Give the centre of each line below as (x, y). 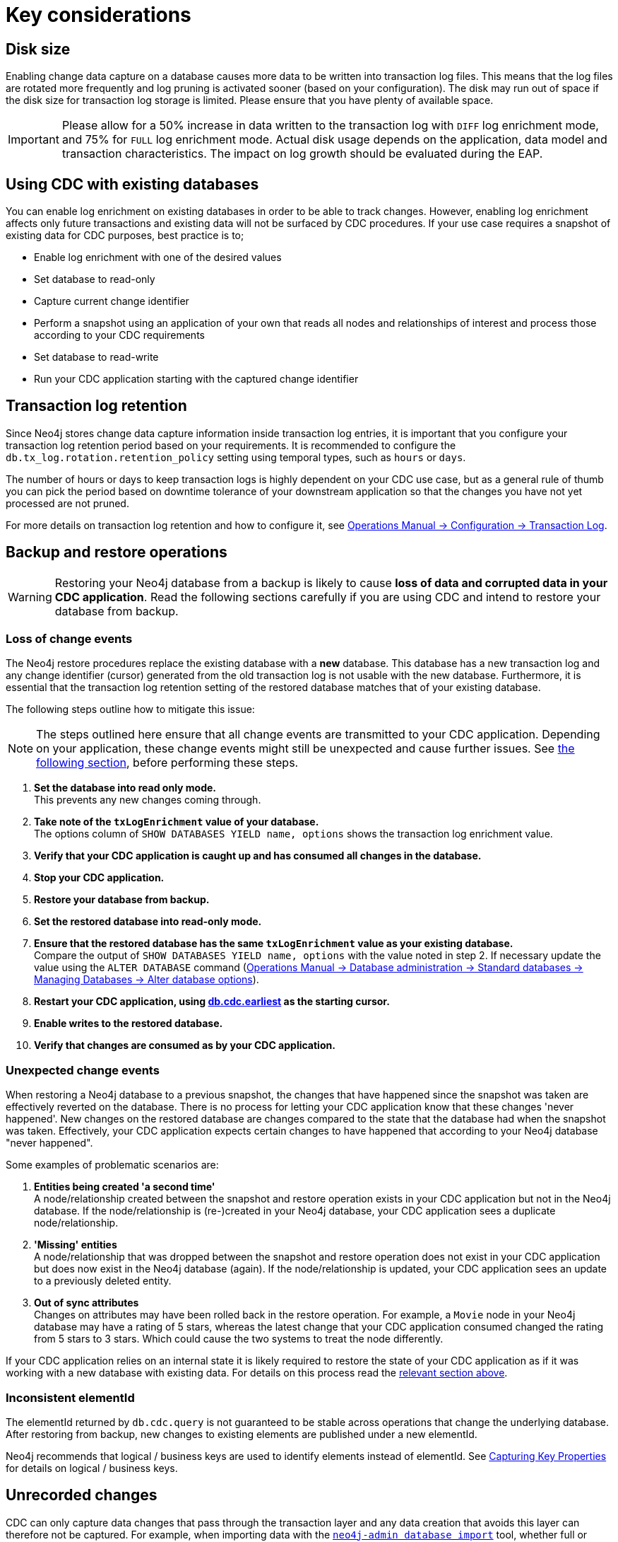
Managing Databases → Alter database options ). (147, 980)
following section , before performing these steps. (167, 763)
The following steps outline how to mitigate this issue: (130, 709)
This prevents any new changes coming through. (148, 800)
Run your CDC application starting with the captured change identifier (196, 379)
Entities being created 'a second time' (125, 1187)
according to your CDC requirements (119, 335)
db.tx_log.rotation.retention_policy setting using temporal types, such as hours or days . (236, 457)
